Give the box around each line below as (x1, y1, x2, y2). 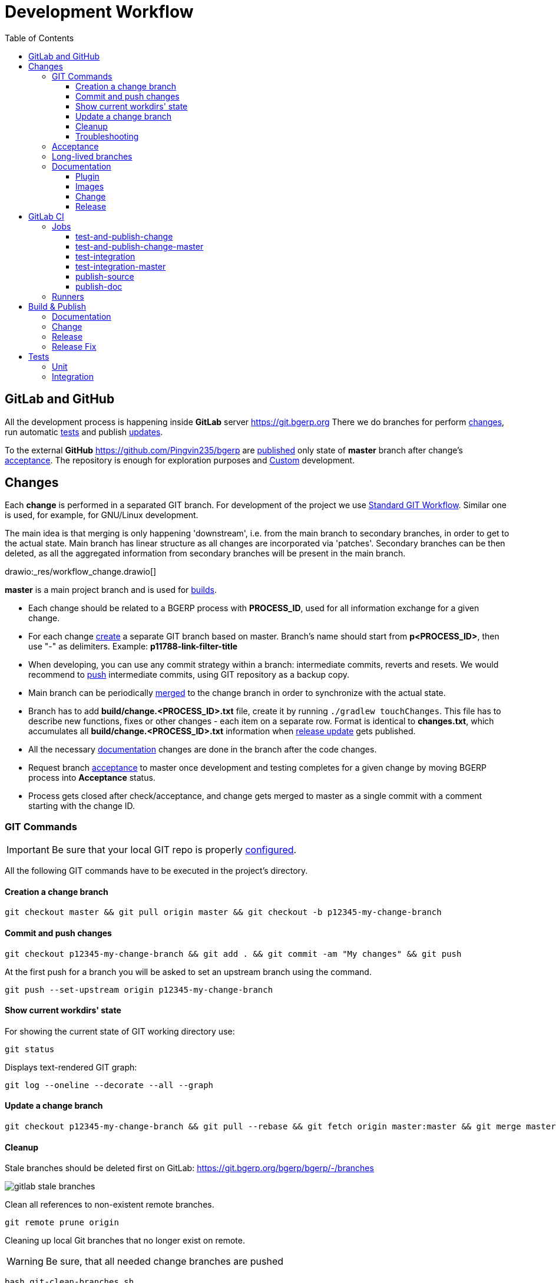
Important (6, 844, 49, 856)
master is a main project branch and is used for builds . (5, 585, 217, 595)
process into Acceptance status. (28, 773, 155, 783)
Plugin (75, 171, 100, 181)
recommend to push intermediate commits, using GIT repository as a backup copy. (28, 669, 350, 680)
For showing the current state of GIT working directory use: (5, 1026, 235, 1036)
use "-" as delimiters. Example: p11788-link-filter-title (28, 641, 238, 652)
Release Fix (52, 341, 97, 352)
